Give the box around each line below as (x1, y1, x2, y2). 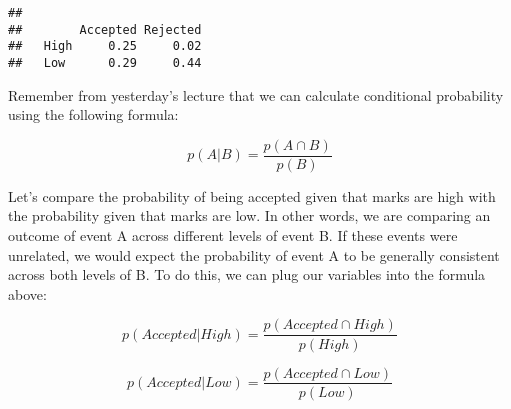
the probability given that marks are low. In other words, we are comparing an (8, 205, 491, 226)
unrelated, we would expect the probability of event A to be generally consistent (8, 244, 500, 265)
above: (8, 283, 47, 304)
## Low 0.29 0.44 (8, 55, 202, 70)
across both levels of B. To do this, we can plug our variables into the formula (8, 264, 486, 285)
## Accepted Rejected (8, 22, 202, 37)
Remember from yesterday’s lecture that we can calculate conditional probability (8, 84, 504, 105)
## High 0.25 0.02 (8, 39, 202, 54)
